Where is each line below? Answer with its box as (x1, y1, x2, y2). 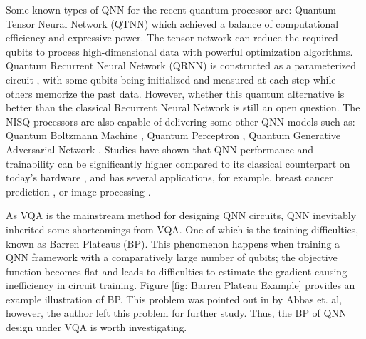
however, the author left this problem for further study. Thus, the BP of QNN (6, 305, 347, 320)
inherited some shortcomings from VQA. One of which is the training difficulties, (6, 221, 359, 236)
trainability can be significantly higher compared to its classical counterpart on (6, 156, 350, 171)
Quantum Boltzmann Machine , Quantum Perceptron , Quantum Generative (6, 128, 341, 143)
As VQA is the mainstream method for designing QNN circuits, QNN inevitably (6, 208, 357, 223)
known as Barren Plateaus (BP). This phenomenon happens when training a (6, 236, 340, 251)
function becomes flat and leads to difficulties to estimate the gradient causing (6, 263, 347, 278)
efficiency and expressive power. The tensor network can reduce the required (6, 30, 338, 45)
